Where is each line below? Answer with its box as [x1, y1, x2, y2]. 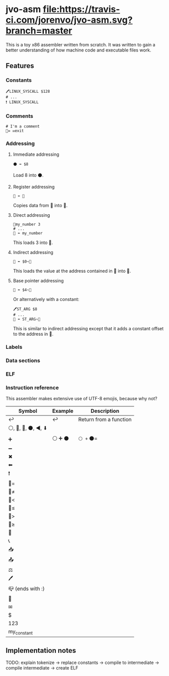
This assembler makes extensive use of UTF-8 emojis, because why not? [6, 396, 157, 402]
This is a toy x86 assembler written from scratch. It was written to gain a [6, 41, 155, 47]
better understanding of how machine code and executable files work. [6, 47, 151, 53]
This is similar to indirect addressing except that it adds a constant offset [13, 326, 164, 332]
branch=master [6, 25, 72, 36]
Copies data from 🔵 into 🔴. [13, 203, 68, 209]
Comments [6, 112, 33, 119]
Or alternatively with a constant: [13, 296, 79, 302]
